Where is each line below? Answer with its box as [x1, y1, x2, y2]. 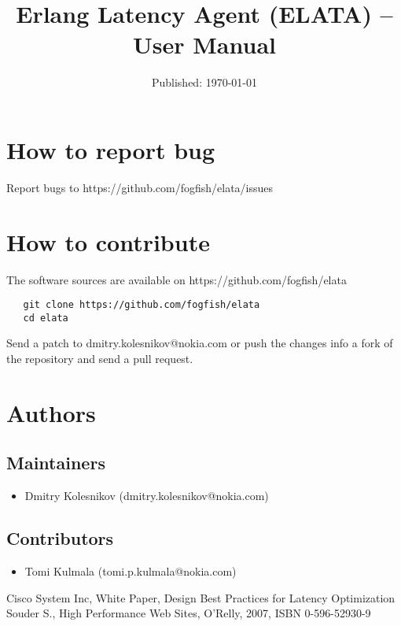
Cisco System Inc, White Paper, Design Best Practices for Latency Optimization [6, 589, 395, 606]
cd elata [23, 312, 68, 324]
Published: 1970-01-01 [151, 74, 258, 91]
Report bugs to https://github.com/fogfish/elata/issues [6, 179, 274, 195]
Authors [6, 396, 96, 428]
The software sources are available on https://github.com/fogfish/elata [6, 271, 347, 287]
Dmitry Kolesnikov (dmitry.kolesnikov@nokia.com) [24, 487, 269, 504]
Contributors [6, 526, 114, 550]
